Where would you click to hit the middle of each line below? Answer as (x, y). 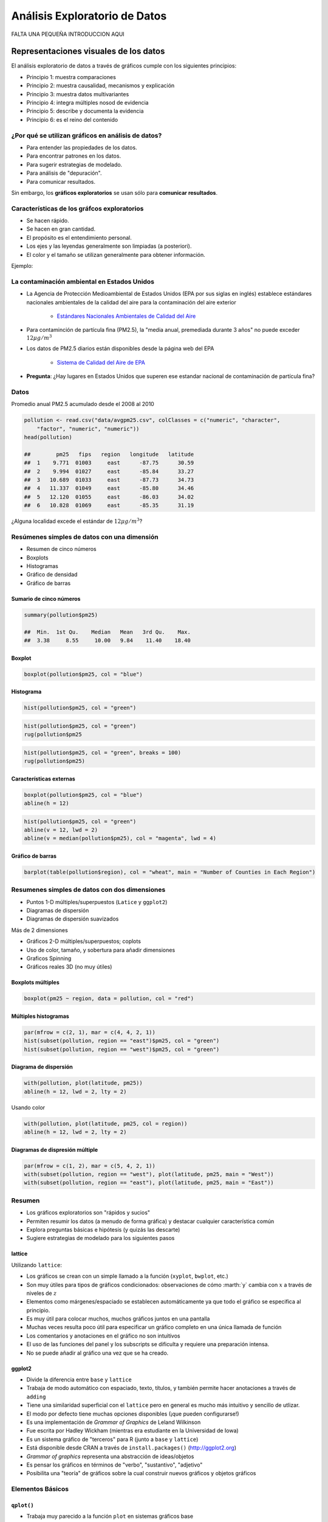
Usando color (28, 1107)
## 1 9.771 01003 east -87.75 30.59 (109, 463)
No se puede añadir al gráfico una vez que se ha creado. (97, 1353)
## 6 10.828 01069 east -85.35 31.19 (109, 506)
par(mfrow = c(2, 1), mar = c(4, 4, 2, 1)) (90, 1032)
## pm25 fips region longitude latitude (109, 454)
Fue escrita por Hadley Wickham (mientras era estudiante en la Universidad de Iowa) (133, 1431)
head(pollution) (48, 437)
